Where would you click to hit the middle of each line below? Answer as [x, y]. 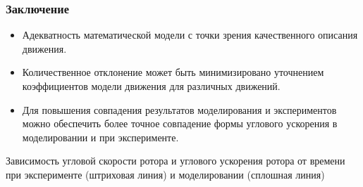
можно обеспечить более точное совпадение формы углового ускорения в [180, 123]
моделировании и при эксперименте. [100, 137]
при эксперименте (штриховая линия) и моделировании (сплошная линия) [165, 174]
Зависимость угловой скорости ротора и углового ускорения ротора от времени [176, 161]
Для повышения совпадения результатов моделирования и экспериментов [179, 109]
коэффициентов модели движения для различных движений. [151, 86]
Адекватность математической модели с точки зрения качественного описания [190, 35]
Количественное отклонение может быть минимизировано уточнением [173, 72]
